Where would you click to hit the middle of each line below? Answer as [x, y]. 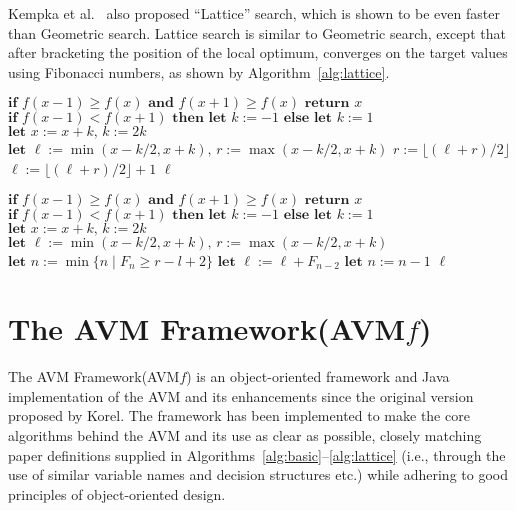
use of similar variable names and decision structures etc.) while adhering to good [258, 474]
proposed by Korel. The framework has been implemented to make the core [239, 415]
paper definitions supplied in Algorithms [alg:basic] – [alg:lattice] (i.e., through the [257, 454]
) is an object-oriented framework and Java [318, 376]
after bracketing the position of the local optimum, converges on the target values [258, 52]
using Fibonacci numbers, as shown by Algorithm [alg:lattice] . [199, 71]
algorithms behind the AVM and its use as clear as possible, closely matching [245, 435]
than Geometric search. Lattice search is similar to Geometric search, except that [257, 32]
